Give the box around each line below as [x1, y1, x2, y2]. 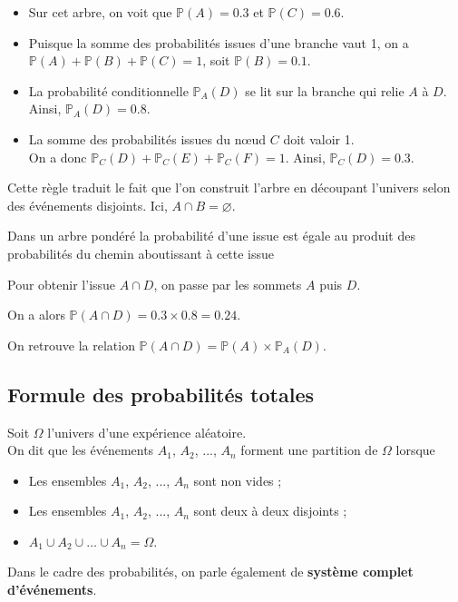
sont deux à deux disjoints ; [193, 501, 347, 520]
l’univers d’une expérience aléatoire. [47, 422, 247, 441]
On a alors [7, 305, 65, 324]
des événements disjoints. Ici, [7, 195, 168, 214]
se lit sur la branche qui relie [245, 81, 404, 100]
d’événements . [7, 580, 97, 599]
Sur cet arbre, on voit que [28, 3, 172, 21]
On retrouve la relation [7, 335, 135, 354]
